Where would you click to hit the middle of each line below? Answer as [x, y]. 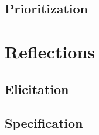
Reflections [50, 51]
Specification [44, 123]
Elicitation [37, 89]
